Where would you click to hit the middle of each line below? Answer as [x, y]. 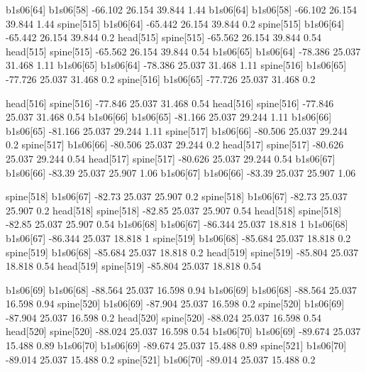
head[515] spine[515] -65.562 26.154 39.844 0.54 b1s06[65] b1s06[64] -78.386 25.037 [183, 51]
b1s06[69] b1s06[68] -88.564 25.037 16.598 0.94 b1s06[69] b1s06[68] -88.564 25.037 [181, 289]
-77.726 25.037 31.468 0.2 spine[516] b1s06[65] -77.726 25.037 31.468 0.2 [161, 78]
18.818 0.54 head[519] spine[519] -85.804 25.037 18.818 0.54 [134, 266]
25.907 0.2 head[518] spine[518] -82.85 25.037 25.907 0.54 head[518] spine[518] [174, 210]
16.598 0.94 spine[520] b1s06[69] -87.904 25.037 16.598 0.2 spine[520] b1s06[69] [175, 303]
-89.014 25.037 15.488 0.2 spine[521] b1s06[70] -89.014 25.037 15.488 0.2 [161, 359]
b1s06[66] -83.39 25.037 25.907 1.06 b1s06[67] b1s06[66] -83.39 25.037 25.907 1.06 [181, 172]
